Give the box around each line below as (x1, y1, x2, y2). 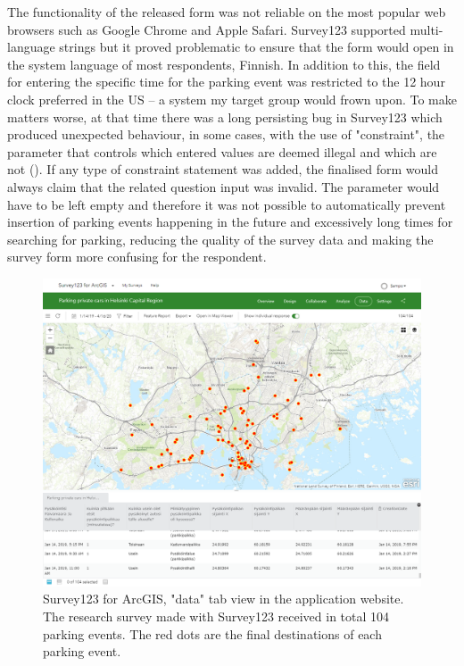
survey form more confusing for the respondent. (7, 247, 267, 266)
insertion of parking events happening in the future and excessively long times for (7, 212, 453, 231)
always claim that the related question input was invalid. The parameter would (7, 177, 440, 196)
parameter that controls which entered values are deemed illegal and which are (7, 142, 437, 161)
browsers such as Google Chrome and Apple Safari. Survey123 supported (7, 20, 406, 38)
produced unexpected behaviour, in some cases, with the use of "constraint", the (7, 125, 445, 144)
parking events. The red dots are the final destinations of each (43, 624, 382, 643)
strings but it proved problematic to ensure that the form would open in (59, 37, 454, 56)
